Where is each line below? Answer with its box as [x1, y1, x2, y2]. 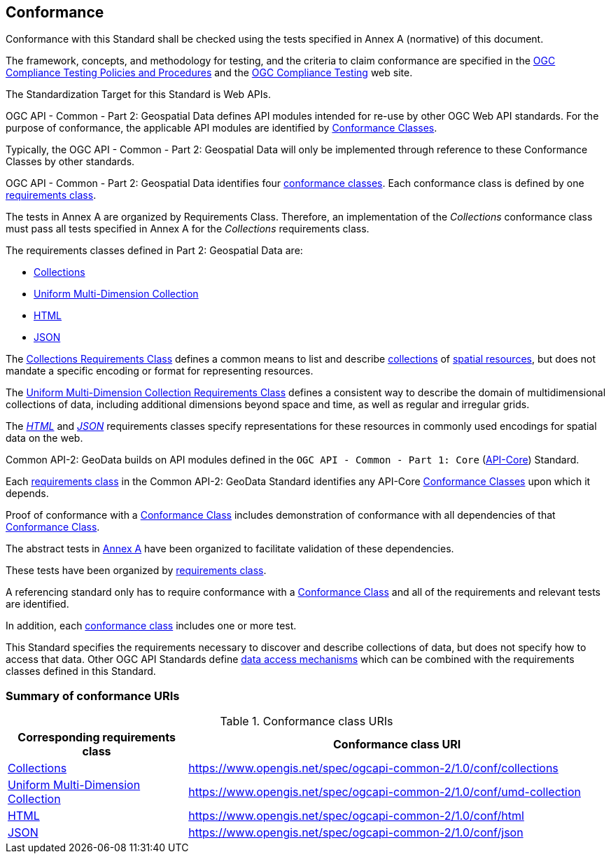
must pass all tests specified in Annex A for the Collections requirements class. [6, 223, 370, 235]
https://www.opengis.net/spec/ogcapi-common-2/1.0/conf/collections [188, 761, 559, 776]
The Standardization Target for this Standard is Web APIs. [6, 88, 271, 101]
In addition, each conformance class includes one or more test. [6, 620, 297, 632]
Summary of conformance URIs [6, 688, 180, 703]
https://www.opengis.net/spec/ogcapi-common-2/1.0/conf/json [188, 825, 524, 840]
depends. [6, 487, 49, 500]
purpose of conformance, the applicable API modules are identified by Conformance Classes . [6, 122, 437, 134]
